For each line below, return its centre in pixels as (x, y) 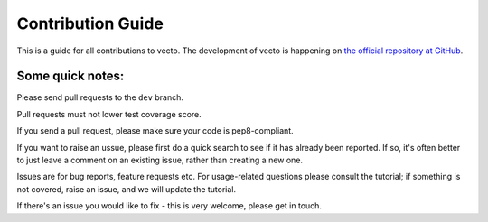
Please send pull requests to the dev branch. (100, 97)
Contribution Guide (90, 23)
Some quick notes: (70, 76)
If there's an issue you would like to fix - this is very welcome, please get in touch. (169, 206)
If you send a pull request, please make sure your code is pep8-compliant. (155, 131)
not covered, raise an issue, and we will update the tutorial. (127, 189)
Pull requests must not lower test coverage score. (109, 114)
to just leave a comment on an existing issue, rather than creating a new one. (160, 160)
